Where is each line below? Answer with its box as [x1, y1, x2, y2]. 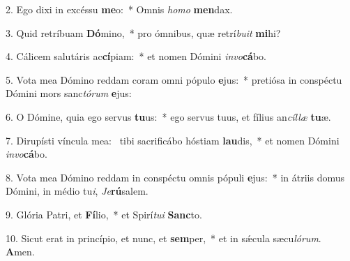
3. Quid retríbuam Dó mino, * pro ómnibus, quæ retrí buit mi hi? [6, 25, 281, 40]
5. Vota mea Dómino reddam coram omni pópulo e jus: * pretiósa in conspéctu [6, 72, 342, 87]
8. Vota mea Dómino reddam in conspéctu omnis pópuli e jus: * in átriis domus [6, 170, 345, 184]
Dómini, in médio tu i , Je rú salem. [6, 184, 149, 198]
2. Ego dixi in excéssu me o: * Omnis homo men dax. [6, 2, 233, 16]
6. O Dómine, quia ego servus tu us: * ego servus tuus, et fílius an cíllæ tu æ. [6, 109, 331, 124]
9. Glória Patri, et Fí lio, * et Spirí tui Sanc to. [6, 207, 202, 221]
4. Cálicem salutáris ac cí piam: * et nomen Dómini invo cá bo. [6, 49, 266, 64]
